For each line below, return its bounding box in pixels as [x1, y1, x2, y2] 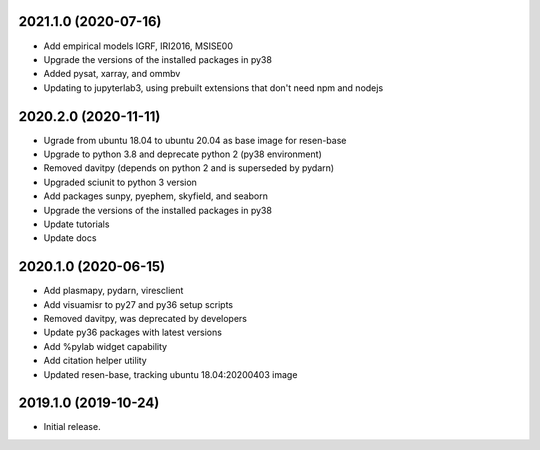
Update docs [43, 232, 97, 244]
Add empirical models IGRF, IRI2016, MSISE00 [43, 40, 234, 52]
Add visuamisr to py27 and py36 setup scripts [43, 298, 234, 310]
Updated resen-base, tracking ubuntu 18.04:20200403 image [43, 368, 298, 380]
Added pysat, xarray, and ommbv [43, 68, 181, 80]
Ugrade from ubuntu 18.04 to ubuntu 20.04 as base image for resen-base [43, 134, 347, 146]
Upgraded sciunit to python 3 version [43, 176, 197, 188]
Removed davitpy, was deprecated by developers [43, 313, 247, 325]
